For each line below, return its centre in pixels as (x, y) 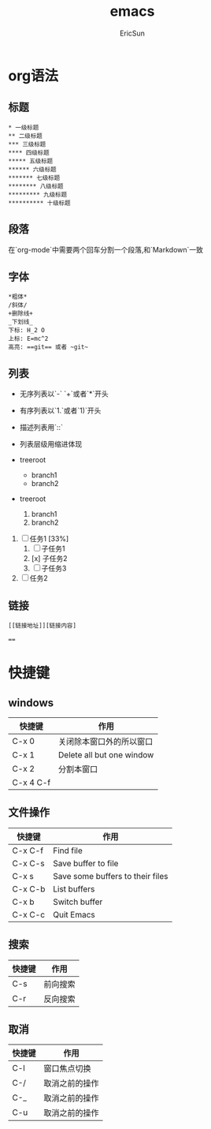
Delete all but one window (106, 755)
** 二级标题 (26, 136)
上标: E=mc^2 (28, 339)
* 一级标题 (24, 127)
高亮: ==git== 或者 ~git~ (48, 347)
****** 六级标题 (32, 169)
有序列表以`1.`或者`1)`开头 (60, 411)
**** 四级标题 (29, 152)
